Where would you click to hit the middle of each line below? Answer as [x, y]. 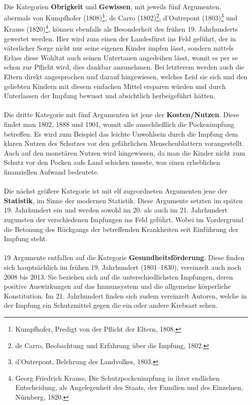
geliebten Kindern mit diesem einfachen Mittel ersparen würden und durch [115, 86]
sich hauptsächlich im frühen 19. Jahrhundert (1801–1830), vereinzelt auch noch [123, 267]
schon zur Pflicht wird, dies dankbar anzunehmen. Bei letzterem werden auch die [124, 67]
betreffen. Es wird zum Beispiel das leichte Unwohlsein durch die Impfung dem [121, 133]
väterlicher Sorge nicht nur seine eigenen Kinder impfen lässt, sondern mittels [119, 48]
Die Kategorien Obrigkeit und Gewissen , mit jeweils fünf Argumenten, [113, 6]
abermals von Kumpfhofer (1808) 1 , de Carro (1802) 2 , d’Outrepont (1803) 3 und [121, 17]
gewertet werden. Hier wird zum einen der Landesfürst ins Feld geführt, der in [120, 38]
